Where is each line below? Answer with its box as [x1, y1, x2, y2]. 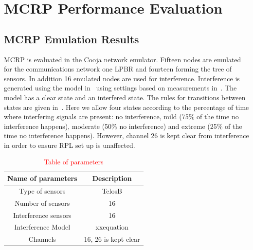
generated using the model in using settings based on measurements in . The [4, 83, 237, 93]
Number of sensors [15, 197, 70, 208]
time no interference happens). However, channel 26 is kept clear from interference [4, 130, 249, 141]
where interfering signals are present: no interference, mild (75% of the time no [4, 111, 239, 122]
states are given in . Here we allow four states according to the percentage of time [4, 102, 249, 112]
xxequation [95, 222, 128, 232]
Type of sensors [19, 185, 66, 196]
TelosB [102, 185, 122, 196]
